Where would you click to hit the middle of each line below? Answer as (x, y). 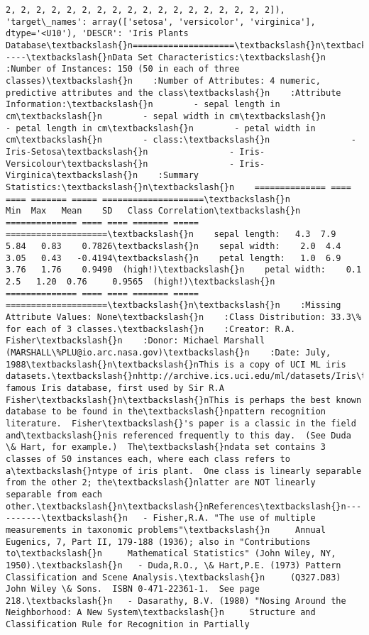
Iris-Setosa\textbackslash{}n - (120, 151)
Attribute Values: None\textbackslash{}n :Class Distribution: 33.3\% (184, 317)
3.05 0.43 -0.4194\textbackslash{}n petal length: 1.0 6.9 (174, 258)
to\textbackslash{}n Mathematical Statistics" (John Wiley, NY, (171, 554)
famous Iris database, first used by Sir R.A (115, 388)
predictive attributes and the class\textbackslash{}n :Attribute (174, 93)
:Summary (178, 176)
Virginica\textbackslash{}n (72, 176)
